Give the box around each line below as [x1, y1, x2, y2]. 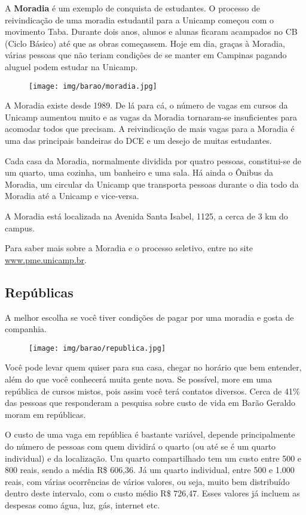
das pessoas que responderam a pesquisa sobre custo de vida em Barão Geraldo [5, 396, 296, 409]
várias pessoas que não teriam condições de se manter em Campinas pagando [5, 49, 287, 61]
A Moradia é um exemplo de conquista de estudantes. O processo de [5, 2, 260, 14]
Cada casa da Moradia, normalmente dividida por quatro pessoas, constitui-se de [5, 154, 302, 167]
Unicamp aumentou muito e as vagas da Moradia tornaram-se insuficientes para [5, 110, 297, 123]
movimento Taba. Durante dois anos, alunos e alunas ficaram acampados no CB [5, 25, 298, 38]
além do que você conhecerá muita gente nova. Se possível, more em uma [5, 372, 272, 385]
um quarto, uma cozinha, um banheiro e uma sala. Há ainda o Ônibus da [5, 166, 274, 179]
